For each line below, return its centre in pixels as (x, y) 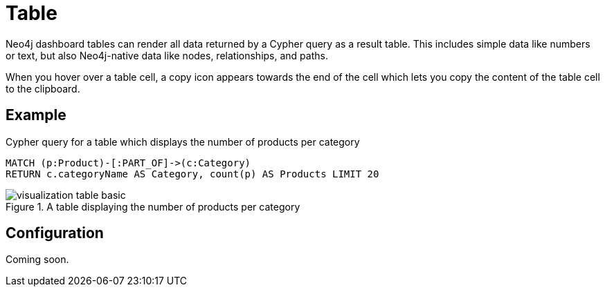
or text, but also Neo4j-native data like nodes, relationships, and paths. (167, 55)
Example (36, 115)
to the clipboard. (43, 88)
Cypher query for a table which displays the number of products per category (183, 142)
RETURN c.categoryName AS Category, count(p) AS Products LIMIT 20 (192, 174)
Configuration (55, 233)
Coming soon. (37, 260)
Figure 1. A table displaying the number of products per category (153, 206)
